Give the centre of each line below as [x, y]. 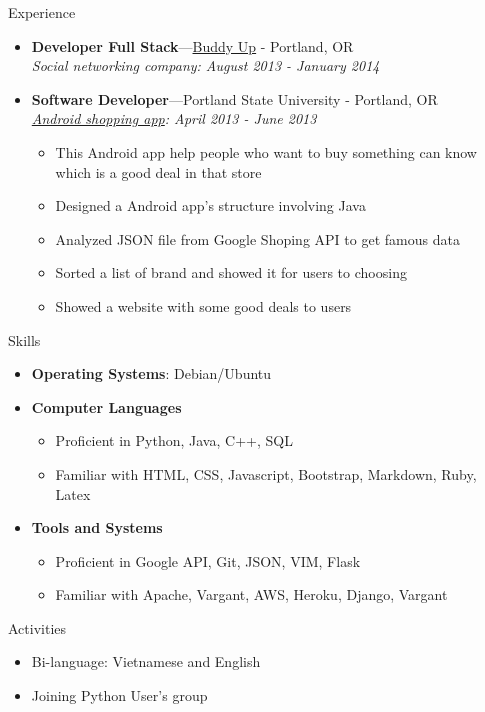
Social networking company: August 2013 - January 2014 [205, 65]
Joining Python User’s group [119, 695]
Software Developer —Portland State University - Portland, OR [234, 98]
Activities [37, 627]
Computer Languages [106, 406]
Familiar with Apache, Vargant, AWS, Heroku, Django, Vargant [251, 594]
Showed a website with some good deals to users [203, 305]
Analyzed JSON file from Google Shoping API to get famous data [257, 238]
